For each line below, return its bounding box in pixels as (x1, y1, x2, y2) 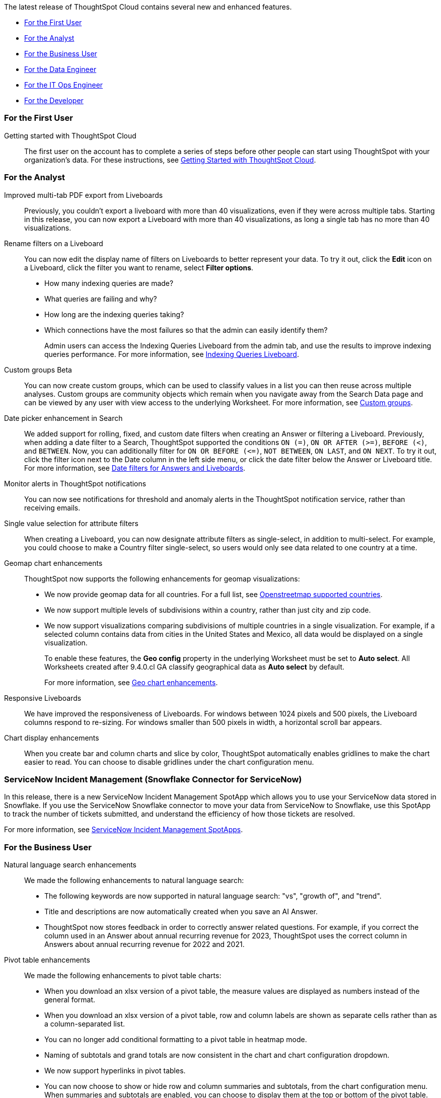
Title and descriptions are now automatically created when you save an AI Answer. (44, 907, 318, 916)
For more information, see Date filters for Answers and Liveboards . (24, 463, 246, 472)
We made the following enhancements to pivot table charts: (24, 971, 222, 980)
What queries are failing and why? (44, 294, 157, 303)
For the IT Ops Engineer (24, 81, 103, 89)
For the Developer (24, 96, 84, 105)
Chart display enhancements (4, 733, 99, 742)
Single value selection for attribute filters (4, 519, 138, 528)
